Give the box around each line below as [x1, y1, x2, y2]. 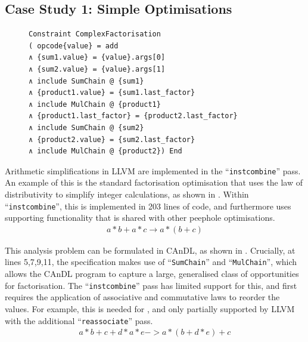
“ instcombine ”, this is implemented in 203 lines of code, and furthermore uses [5, 199, 291, 212]
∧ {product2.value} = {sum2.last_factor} [29, 135, 195, 144]
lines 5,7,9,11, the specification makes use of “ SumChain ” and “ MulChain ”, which [5, 255, 297, 268]
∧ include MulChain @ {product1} [29, 100, 161, 109]
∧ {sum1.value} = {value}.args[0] [29, 53, 166, 62]
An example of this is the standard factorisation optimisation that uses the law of [5, 176, 303, 189]
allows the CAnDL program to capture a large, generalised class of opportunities [5, 267, 299, 280]
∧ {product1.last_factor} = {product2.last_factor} [29, 112, 238, 121]
